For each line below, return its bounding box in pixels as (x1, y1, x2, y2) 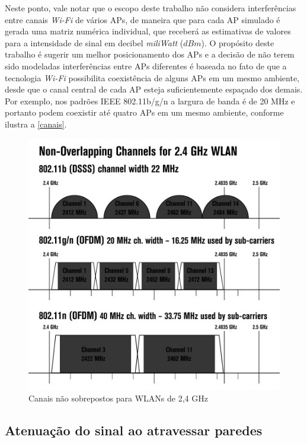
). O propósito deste (201, 36, 274, 49)
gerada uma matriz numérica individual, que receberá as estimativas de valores (5, 25, 291, 37)
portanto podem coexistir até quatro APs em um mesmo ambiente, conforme (5, 106, 284, 119)
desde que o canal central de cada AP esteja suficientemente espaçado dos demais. (5, 83, 303, 95)
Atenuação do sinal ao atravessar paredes (5, 421, 263, 439)
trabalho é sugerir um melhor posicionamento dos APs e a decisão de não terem (5, 48, 295, 60)
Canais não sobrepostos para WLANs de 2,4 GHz (28, 392, 208, 404)
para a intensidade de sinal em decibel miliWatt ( (5, 36, 184, 49)
